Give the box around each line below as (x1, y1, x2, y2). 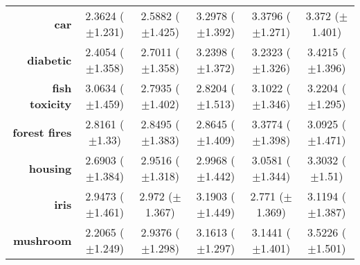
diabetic (27, 51, 72, 68)
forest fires (12, 123, 72, 140)
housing (28, 160, 72, 176)
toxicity (29, 96, 72, 112)
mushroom (12, 232, 72, 248)
